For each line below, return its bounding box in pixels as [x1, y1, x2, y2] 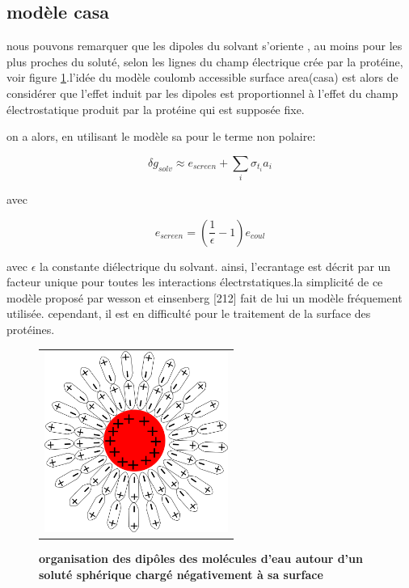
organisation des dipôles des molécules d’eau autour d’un [39, 550, 363, 567]
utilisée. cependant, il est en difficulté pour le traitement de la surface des [6, 305, 371, 322]
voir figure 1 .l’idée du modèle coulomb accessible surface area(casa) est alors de [6, 69, 398, 86]
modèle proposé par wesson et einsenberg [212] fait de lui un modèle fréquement [6, 289, 403, 306]
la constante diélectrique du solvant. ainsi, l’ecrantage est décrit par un [40, 257, 391, 274]
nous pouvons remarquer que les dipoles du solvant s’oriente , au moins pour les [6, 37, 403, 54]
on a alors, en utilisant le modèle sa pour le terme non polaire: [6, 128, 316, 145]
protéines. [6, 321, 55, 338]
